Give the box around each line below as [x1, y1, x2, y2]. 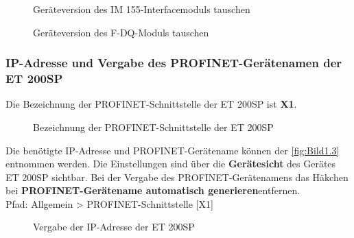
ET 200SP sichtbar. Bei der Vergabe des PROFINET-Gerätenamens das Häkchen [5, 169, 349, 184]
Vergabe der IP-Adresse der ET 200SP [33, 219, 195, 234]
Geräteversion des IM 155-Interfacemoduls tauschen [33, 2, 250, 16]
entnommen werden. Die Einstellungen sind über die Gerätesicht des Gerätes [5, 156, 336, 171]
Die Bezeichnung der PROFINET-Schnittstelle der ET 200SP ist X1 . [5, 97, 297, 111]
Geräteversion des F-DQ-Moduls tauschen [33, 25, 209, 39]
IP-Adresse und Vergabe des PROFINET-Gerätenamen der [5, 54, 342, 71]
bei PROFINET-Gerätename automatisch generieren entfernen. [5, 183, 300, 198]
